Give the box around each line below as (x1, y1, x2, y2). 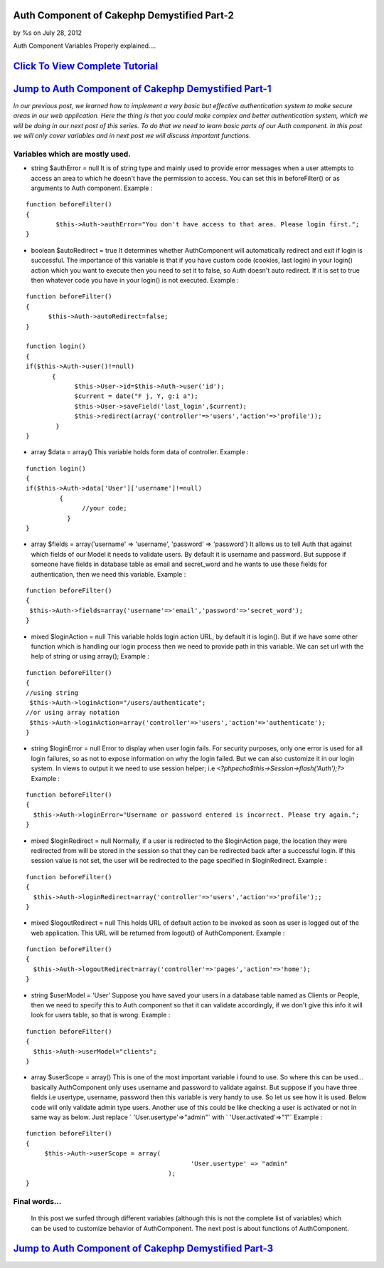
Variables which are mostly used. (13, 149, 131, 159)
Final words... (13, 1197, 62, 1207)
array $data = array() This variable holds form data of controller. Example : (31, 448, 249, 456)
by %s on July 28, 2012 (13, 28, 82, 37)
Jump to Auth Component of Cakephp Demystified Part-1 (13, 83, 272, 95)
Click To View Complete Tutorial (13, 60, 159, 72)
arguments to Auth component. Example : (31, 184, 153, 192)
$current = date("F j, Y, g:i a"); (74, 392, 198, 400)
